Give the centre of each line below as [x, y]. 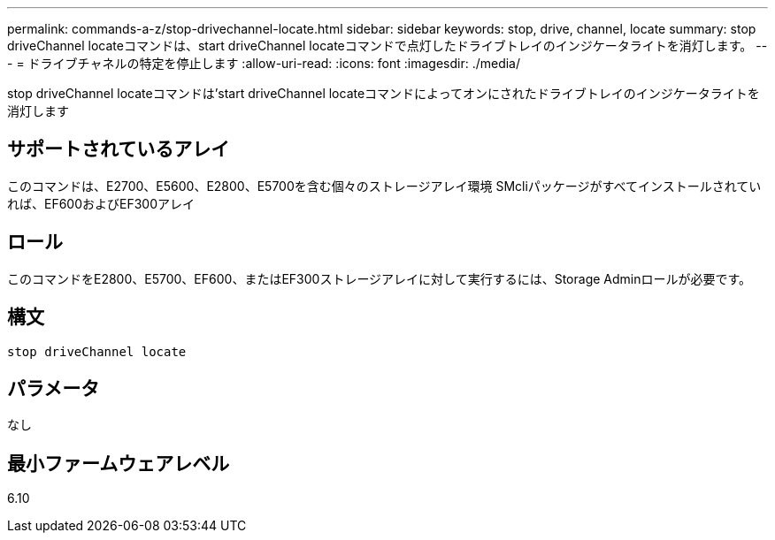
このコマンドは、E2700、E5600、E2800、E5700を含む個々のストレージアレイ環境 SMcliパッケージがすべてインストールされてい [384, 186]
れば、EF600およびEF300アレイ [101, 203]
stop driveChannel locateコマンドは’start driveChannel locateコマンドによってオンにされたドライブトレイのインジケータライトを [384, 93]
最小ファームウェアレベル [119, 463]
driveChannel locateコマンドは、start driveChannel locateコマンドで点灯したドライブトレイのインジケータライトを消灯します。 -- [387, 46]
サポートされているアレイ [119, 149]
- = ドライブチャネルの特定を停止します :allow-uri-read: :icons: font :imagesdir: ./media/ [264, 63]
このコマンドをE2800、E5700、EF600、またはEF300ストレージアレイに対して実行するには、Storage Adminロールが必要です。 [380, 278]
